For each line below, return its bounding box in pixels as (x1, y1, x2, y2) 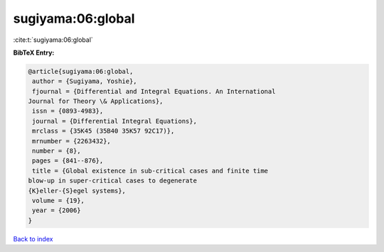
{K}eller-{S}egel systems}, (28, 187, 126, 195)
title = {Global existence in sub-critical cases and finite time (32, 167, 269, 175)
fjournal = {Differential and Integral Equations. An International (32, 87, 276, 95)
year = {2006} (32, 207, 81, 214)
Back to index (13, 234, 53, 243)
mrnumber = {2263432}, (32, 137, 112, 145)
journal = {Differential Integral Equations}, (32, 117, 197, 125)
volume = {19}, (32, 197, 85, 204)
